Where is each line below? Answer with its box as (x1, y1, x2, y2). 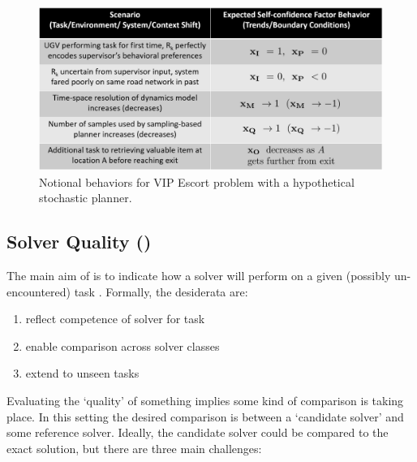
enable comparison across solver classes (25, 337, 220, 354)
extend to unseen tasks (25, 365, 140, 382)
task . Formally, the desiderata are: (74, 283, 248, 300)
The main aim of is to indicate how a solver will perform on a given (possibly (6, 267, 391, 284)
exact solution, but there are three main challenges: (6, 439, 262, 456)
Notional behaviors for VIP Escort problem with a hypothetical (39, 173, 355, 190)
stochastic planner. (39, 189, 132, 206)
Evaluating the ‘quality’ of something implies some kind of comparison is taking (6, 392, 404, 409)
